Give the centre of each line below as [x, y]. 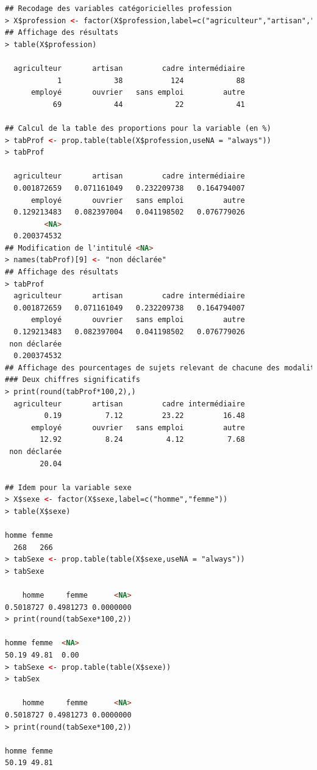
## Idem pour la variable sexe [68, 487]
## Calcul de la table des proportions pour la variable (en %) [138, 128]
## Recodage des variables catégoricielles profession [119, 9]
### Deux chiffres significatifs [73, 380]
